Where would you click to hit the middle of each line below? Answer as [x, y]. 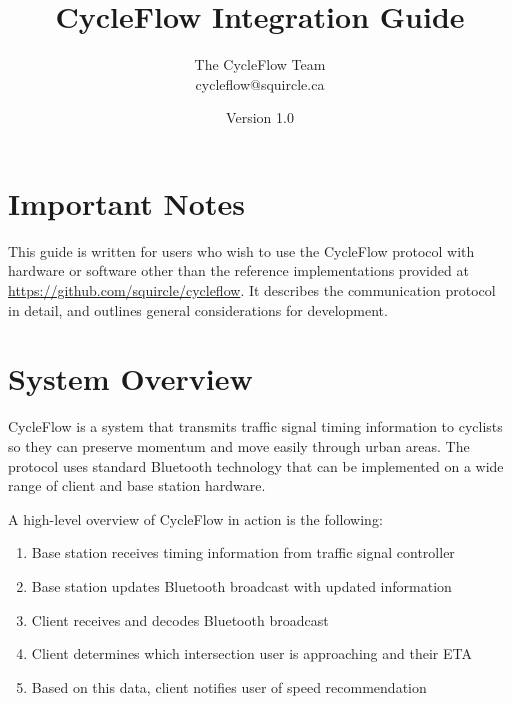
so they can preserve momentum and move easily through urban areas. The [239, 445]
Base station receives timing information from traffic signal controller [243, 552]
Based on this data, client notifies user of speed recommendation [229, 686]
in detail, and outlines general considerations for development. [198, 309]
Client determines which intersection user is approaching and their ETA [251, 653]
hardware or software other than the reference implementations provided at [238, 270]
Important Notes [126, 202]
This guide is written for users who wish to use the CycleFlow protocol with [241, 250]
